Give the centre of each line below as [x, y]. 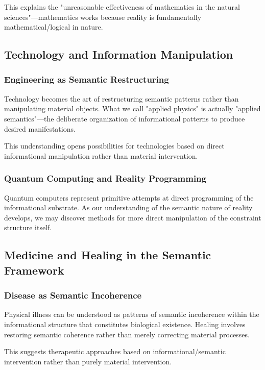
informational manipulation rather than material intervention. [101, 155]
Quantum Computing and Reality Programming [105, 178]
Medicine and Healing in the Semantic [108, 255]
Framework [34, 270]
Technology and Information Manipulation [119, 54]
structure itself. [28, 227]
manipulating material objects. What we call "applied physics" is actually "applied [132, 108]
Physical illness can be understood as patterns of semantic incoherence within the [132, 314]
